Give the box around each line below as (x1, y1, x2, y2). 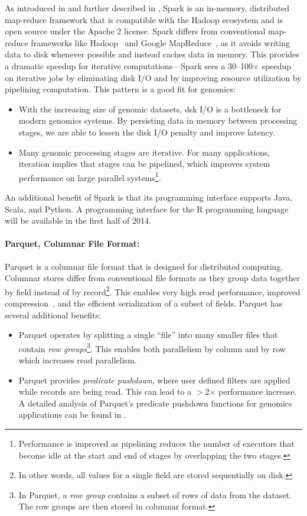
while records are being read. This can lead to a (18, 385, 192, 398)
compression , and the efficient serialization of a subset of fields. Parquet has (5, 296, 283, 309)
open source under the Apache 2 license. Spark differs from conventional (5, 25, 266, 37)
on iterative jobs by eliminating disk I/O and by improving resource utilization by (5, 71, 302, 83)
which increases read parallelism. (18, 354, 137, 366)
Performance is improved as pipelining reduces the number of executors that (18, 437, 295, 449)
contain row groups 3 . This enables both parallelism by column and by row (18, 340, 286, 354)
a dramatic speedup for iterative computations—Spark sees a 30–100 (5, 59, 253, 72)
